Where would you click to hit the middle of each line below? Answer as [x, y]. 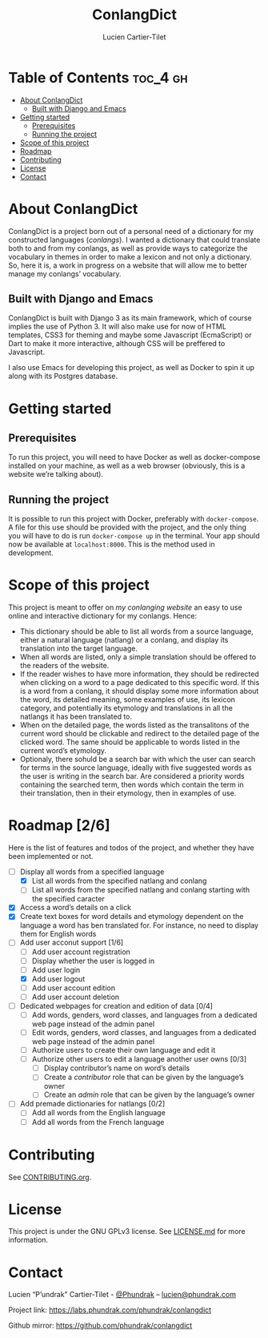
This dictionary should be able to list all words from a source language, [136, 631]
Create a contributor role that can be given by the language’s [144, 1077]
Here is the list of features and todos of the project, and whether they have [131, 848]
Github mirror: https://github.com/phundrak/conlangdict [100, 1326]
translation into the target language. [79, 649]
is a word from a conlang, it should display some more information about [139, 691]
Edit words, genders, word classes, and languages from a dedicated [144, 1032]
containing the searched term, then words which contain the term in [132, 785]
